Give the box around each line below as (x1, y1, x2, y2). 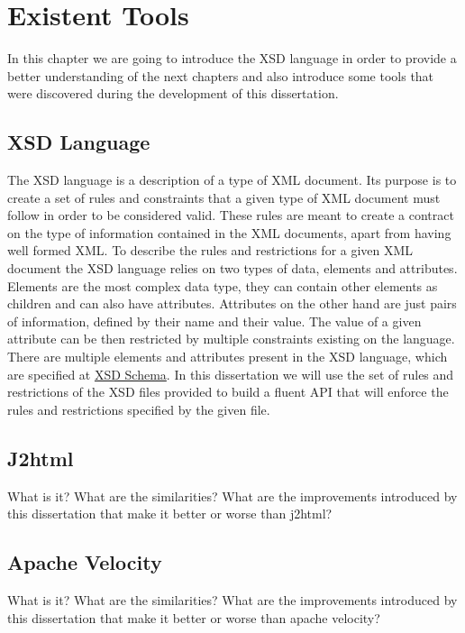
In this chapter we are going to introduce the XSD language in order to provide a (7, 49, 457, 68)
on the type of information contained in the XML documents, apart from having (7, 223, 451, 242)
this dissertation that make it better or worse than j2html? (7, 504, 333, 523)
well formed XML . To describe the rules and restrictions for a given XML (7, 241, 414, 260)
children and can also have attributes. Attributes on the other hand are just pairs (7, 294, 457, 313)
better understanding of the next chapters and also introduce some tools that (7, 66, 434, 85)
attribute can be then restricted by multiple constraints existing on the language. (7, 329, 455, 348)
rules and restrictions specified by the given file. (7, 399, 270, 418)
